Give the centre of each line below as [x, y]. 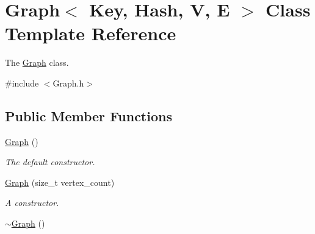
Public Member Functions [89, 115]
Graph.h [68, 83]
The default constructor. [50, 162]
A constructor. [32, 203]
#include [22, 83]
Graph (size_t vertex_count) [60, 182]
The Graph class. [37, 62]
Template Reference [91, 33]
